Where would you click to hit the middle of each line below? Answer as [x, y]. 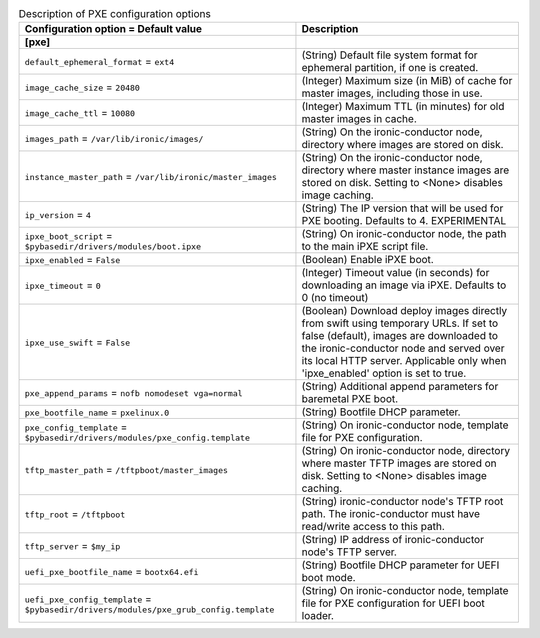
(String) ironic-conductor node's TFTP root [402, 502]
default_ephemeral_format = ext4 [99, 62]
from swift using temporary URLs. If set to [400, 323]
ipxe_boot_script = [69, 235]
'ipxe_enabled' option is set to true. [384, 373]
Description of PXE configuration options [115, 14]
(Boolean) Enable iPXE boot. [367, 260]
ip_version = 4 [58, 215]
